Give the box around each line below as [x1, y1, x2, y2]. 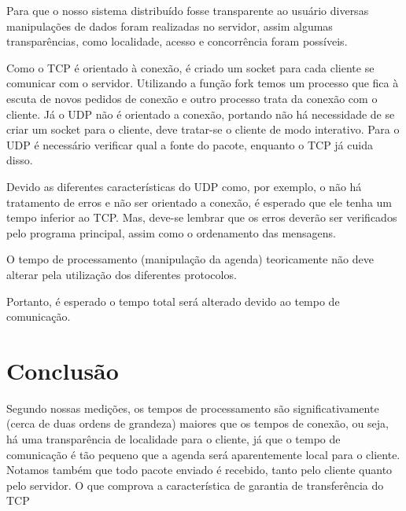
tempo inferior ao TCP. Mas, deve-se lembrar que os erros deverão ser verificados [6, 209, 397, 226]
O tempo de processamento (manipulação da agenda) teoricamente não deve [6, 251, 374, 267]
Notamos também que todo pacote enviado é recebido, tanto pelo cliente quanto [6, 461, 393, 478]
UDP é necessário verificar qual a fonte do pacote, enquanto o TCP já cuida [6, 136, 373, 153]
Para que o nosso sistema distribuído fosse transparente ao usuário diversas [6, 2, 369, 18]
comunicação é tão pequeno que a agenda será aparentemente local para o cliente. [6, 446, 400, 462]
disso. [6, 152, 33, 168]
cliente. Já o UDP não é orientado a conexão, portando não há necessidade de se [6, 105, 395, 122]
